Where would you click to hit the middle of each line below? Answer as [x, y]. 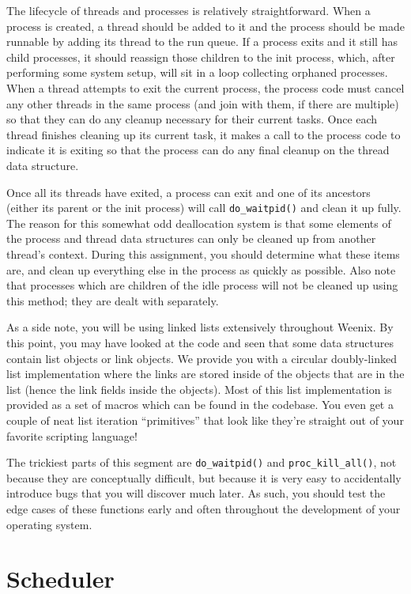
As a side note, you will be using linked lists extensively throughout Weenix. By [200, 327]
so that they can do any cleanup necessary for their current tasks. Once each [192, 119]
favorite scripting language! [72, 435]
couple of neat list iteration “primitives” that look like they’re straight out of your [205, 420]
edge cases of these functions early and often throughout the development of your [204, 508]
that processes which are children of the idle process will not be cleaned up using [202, 285]
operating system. [49, 524]
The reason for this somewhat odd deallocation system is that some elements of [199, 223]
